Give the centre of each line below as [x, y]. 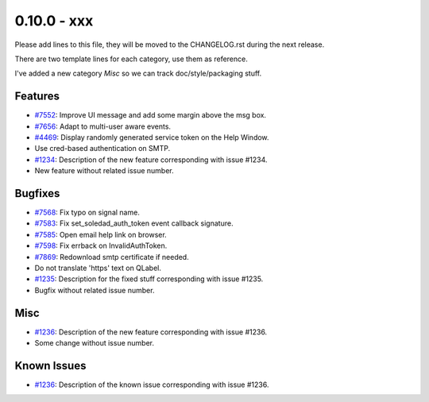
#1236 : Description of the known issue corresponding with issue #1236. [152, 385]
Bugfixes [37, 193]
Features [37, 97]
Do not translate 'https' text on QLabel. [98, 268]
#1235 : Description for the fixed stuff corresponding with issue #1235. [149, 279]
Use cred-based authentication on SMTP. [102, 149]
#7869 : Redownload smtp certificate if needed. [112, 257]
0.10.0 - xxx [54, 21]
